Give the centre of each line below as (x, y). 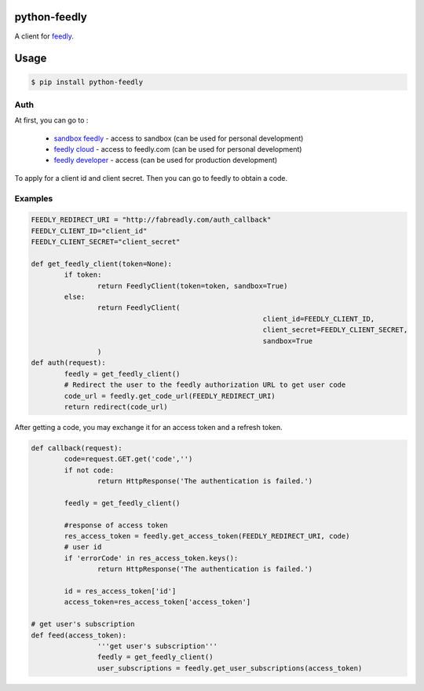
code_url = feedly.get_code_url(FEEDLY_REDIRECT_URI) (170, 396)
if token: (83, 275)
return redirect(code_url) (116, 407)
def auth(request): (68, 363)
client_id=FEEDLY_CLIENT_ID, (319, 319)
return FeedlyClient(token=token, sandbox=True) (192, 286)
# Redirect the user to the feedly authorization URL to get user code (205, 385)
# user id (83, 547)
